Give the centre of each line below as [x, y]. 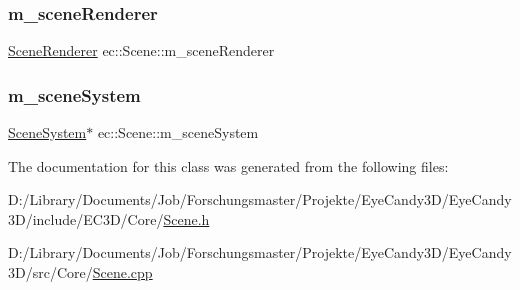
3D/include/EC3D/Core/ [86, 218]
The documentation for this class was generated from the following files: [228, 165]
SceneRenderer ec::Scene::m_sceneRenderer [141, 50]
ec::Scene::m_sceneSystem [178, 132]
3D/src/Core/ [50, 272]
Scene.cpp [122, 272]
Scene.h [186, 218]
